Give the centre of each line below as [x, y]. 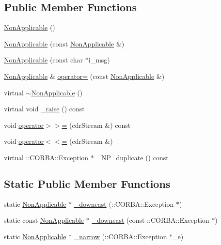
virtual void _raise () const [44, 109]
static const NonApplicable [44, 220]
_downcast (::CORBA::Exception [124, 204]
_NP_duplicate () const [132, 157]
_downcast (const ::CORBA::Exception [150, 220]
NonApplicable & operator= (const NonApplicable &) [84, 76]
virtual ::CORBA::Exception [46, 157]
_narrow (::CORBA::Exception [120, 236]
